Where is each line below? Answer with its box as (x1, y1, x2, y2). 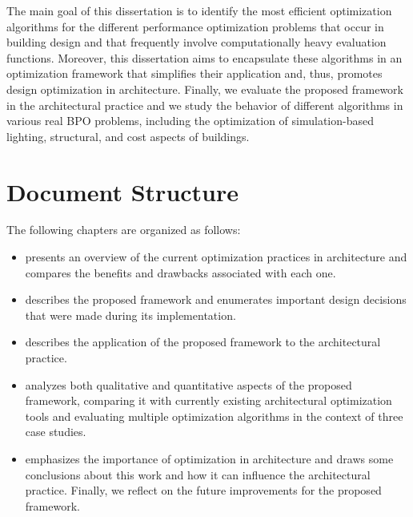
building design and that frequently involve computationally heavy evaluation (6, 34, 387, 50)
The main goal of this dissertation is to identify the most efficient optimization (6, 2, 392, 18)
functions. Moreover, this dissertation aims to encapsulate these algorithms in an (6, 49, 403, 66)
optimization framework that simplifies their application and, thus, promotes (6, 65, 383, 82)
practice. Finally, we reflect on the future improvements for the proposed (25, 482, 382, 499)
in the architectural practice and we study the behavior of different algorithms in (6, 96, 403, 113)
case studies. (25, 423, 86, 440)
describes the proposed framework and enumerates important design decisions (25, 291, 407, 308)
